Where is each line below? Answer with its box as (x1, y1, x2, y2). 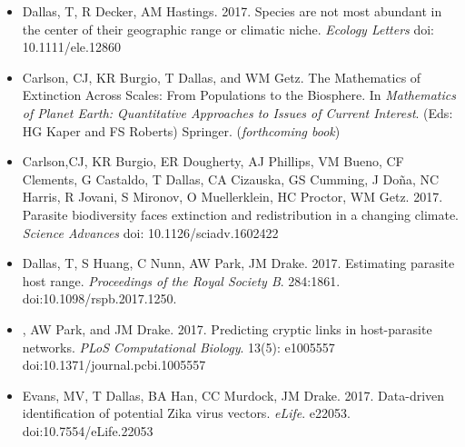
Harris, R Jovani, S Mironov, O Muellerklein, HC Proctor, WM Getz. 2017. (22, 187, 443, 206)
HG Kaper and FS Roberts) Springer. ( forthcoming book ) (22, 121, 341, 140)
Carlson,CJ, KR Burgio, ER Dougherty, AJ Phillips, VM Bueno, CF (22, 152, 404, 171)
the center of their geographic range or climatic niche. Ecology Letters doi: (22, 19, 435, 38)
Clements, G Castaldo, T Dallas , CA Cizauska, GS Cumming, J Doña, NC (22, 169, 440, 188)
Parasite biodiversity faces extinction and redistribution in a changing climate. (22, 204, 459, 223)
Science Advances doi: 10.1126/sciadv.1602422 (22, 223, 279, 242)
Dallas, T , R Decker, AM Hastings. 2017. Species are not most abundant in (22, 2, 442, 20)
